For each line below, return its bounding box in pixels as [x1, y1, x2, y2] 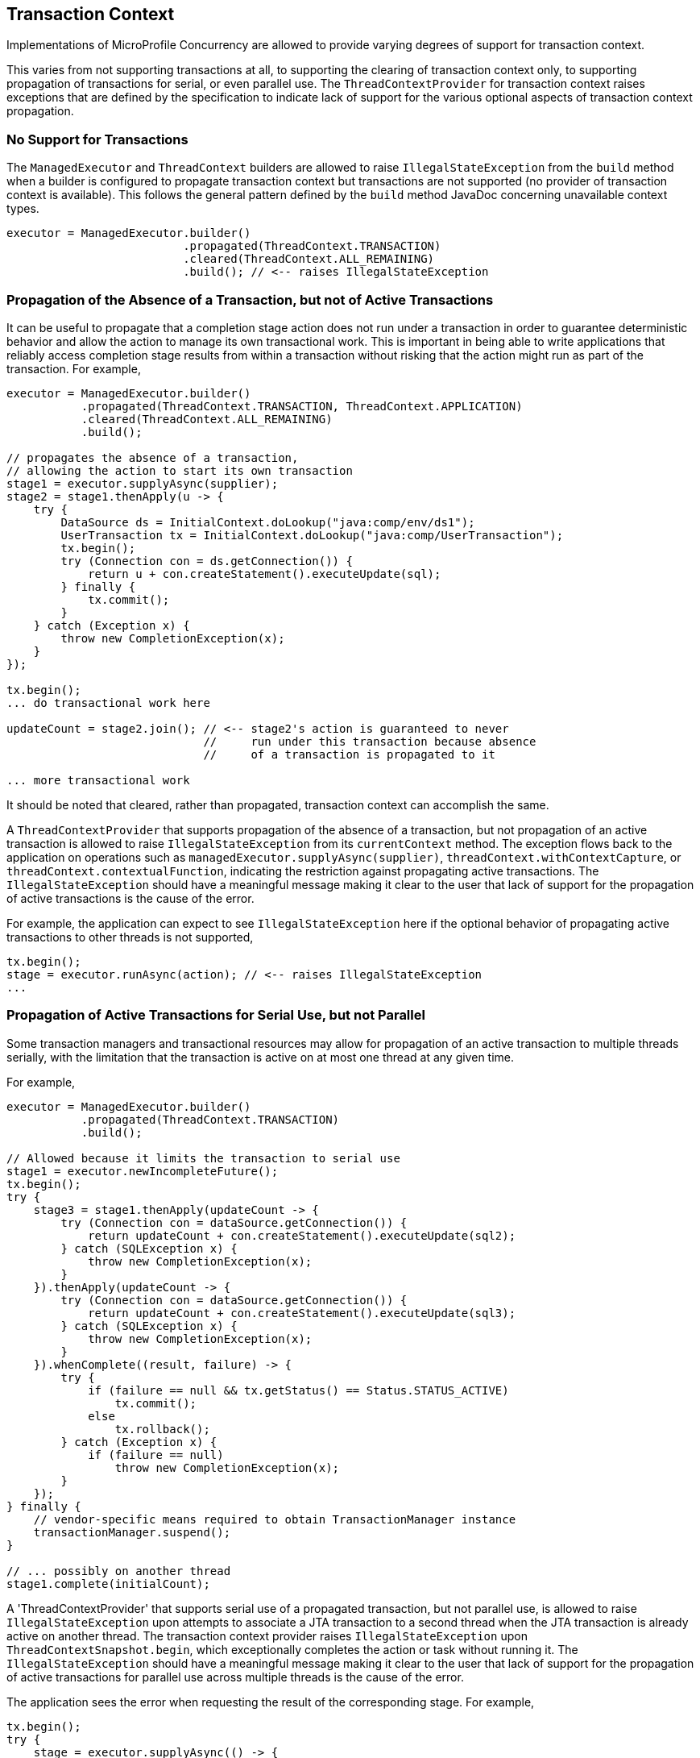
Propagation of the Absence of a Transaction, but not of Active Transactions [6, 291, 494, 308]
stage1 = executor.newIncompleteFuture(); [6, 1164, 279, 1178]
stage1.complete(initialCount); [6, 1577, 210, 1590]
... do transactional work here [6, 696, 210, 709]
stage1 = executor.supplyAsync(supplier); [6, 476, 279, 490]
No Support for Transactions [6, 131, 188, 148]
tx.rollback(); [114, 1422, 210, 1436]
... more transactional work [6, 773, 190, 787]
